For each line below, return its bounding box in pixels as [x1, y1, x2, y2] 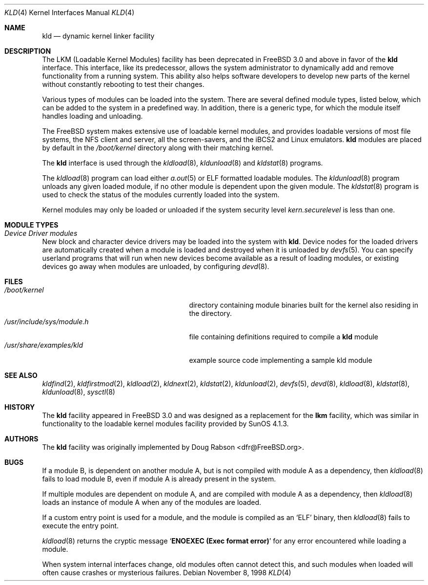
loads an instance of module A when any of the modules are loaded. [42, 498, 262, 506]
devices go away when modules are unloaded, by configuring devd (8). [42, 262, 269, 271]
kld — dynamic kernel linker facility [42, 32, 155, 40]
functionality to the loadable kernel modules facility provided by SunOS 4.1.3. [42, 419, 289, 428]
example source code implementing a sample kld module [189, 356, 372, 364]
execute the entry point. [42, 522, 119, 530]
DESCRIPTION [4, 47, 51, 55]
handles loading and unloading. [42, 112, 143, 120]
